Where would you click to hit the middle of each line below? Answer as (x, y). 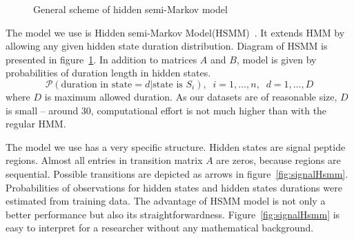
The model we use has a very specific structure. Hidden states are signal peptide (176, 146)
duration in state (97, 84)
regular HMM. (36, 124)
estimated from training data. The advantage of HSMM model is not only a (166, 201)
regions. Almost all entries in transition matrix (104, 160)
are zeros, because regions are (278, 160)
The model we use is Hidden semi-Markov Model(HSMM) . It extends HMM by (175, 32)
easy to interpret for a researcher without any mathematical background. (160, 228)
